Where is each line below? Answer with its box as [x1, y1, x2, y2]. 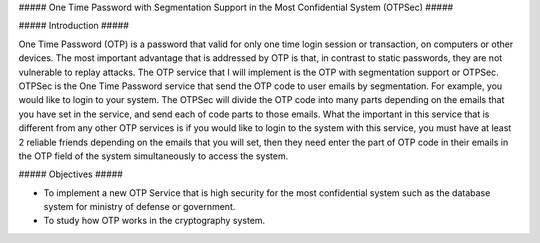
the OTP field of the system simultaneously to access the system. [18, 150, 289, 162]
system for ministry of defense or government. [43, 201, 236, 213]
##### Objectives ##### [18, 168, 124, 180]
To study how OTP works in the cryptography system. [43, 215, 266, 227]
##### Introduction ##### [18, 20, 130, 32]
